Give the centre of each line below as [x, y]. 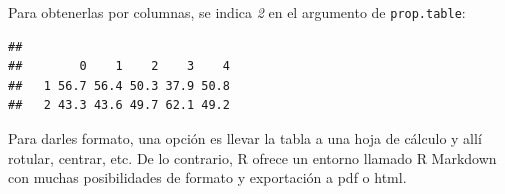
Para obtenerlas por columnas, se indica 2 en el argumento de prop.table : [237, 12]
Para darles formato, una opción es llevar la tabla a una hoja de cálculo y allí [245, 138]
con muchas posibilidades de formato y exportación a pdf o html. [207, 177]
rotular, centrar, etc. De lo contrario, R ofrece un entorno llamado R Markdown [252, 157]
